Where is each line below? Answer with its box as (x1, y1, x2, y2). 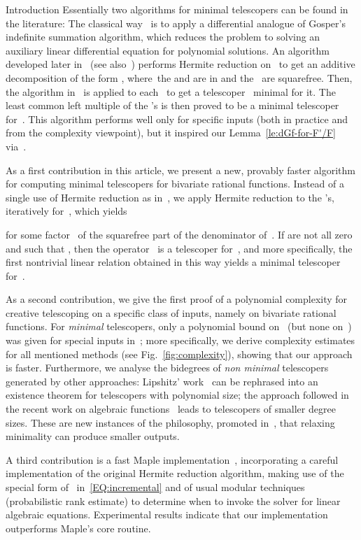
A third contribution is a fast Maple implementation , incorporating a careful (6, 452, 339, 467)
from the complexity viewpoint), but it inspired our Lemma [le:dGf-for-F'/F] (6, 125, 336, 140)
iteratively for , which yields (6, 204, 127, 218)
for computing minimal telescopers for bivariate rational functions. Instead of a (6, 176, 344, 191)
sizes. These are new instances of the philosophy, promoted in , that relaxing (6, 415, 335, 429)
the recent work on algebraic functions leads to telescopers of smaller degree (6, 402, 336, 416)
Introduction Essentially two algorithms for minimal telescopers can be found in (6, 2, 348, 16)
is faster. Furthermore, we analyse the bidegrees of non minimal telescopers (6, 360, 329, 375)
